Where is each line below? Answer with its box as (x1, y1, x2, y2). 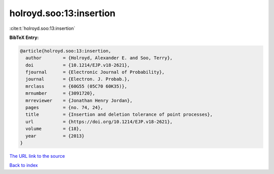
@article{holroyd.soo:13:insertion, (20, 48, 112, 54)
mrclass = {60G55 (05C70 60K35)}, (25, 83, 127, 89)
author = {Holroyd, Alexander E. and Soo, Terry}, (25, 55, 173, 61)
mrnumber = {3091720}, (25, 91, 95, 96)
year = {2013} (25, 133, 85, 139)
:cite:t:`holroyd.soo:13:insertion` (9, 25, 76, 31)
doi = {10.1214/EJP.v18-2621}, (25, 62, 130, 68)
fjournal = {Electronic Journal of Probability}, (25, 69, 165, 75)
